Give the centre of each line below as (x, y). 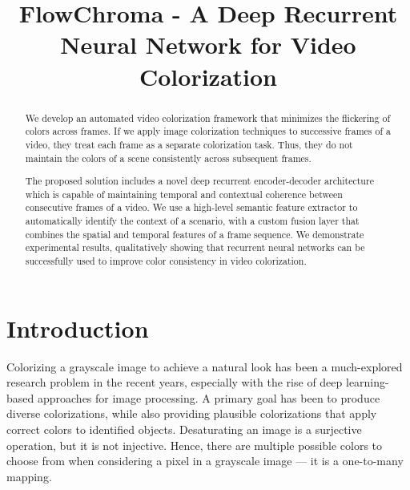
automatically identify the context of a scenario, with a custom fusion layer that (192, 221)
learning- (367, 382)
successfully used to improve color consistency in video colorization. (166, 261)
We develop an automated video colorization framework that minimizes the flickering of (208, 117)
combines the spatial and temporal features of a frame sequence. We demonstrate (195, 234)
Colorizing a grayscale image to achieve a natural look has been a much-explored (205, 366)
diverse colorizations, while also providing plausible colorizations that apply (192, 413)
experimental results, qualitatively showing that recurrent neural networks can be (195, 247)
